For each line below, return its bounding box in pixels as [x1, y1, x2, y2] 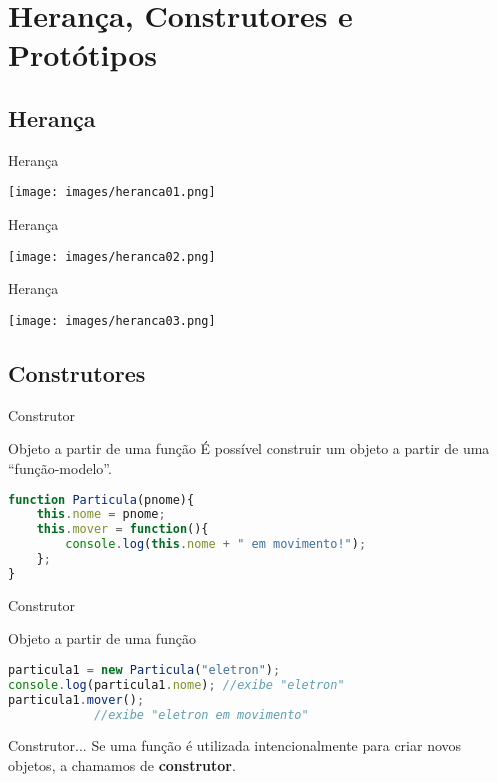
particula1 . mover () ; [8, 692, 145, 707]
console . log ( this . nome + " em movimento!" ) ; [65, 537, 367, 552]
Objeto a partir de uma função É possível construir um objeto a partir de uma [8, 438, 490, 459]
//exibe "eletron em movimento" [93, 707, 309, 722]
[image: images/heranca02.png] [8, 249, 216, 264]
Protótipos [8, 34, 158, 75]
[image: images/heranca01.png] [8, 185, 216, 200]
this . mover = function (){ [36, 522, 209, 537]
